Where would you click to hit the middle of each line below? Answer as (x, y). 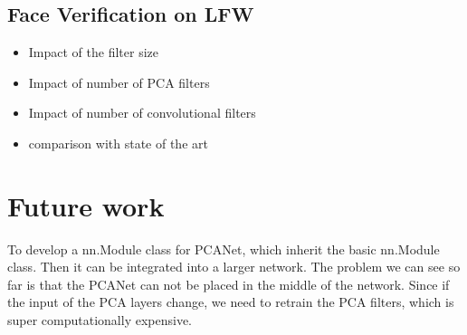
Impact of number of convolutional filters (142, 113)
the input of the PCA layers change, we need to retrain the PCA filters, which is (231, 302)
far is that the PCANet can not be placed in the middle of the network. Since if (229, 284)
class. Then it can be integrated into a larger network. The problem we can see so (234, 267)
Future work (86, 205)
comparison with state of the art (118, 143)
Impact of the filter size (94, 52)
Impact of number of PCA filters (119, 82)
